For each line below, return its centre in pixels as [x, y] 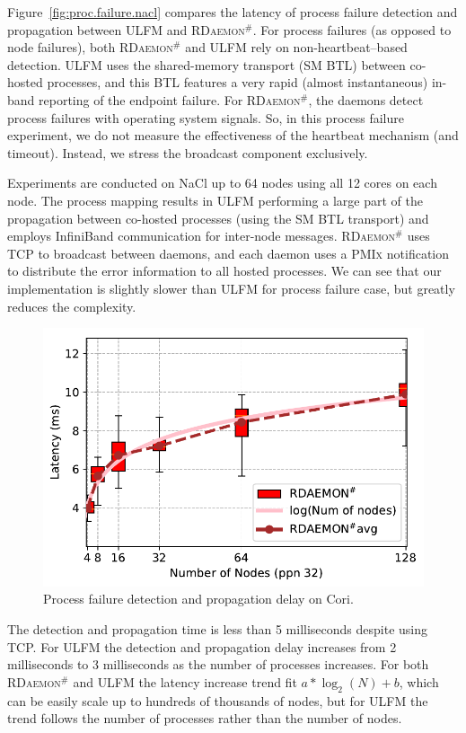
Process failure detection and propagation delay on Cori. [198, 599]
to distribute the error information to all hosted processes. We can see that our [224, 271]
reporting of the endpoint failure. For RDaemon [170, 99]
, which [419, 681]
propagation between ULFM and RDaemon [126, 29]
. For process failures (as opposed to [352, 29]
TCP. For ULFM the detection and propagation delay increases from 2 [202, 646]
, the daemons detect [366, 99]
